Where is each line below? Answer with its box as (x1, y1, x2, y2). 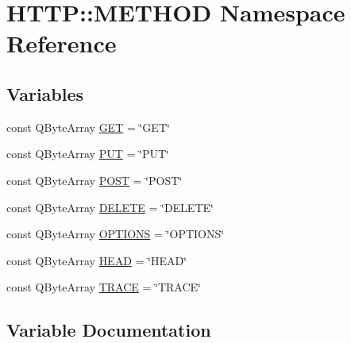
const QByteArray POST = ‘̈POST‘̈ (6, 171, 183, 188)
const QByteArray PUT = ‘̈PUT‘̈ (6, 145, 169, 162)
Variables (6, 81, 84, 106)
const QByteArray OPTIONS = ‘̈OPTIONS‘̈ (6, 225, 225, 242)
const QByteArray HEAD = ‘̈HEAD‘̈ (6, 252, 187, 268)
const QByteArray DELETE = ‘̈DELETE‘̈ (6, 198, 214, 215)
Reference (6, 27, 117, 60)
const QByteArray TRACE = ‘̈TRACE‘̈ (6, 279, 201, 295)
